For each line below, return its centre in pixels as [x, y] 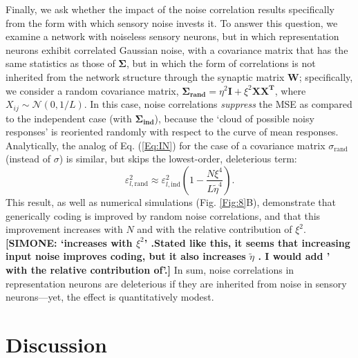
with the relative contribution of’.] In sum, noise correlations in [150, 269]
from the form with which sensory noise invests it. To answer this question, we [172, 22]
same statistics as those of [60, 63]
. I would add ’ [294, 256]
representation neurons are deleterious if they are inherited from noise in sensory [176, 283]
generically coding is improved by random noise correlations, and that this [163, 215]
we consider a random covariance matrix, [92, 90]
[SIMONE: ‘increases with [69, 242]
